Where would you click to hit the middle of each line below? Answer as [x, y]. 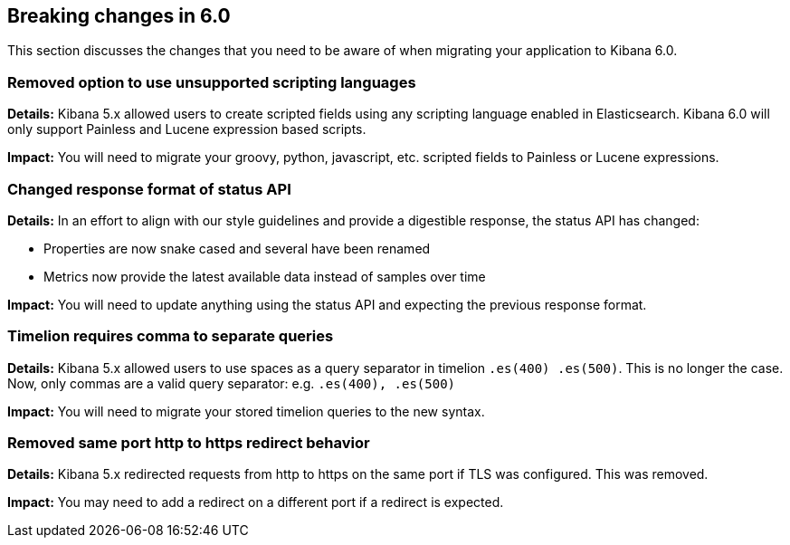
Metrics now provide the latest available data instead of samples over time [265, 276]
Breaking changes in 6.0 [119, 16]
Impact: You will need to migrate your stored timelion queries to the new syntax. [246, 411]
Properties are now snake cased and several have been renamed [237, 248]
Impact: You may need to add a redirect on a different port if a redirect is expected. [256, 502]
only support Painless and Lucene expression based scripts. [187, 129]
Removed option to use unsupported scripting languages [212, 82]
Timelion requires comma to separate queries [171, 336]
